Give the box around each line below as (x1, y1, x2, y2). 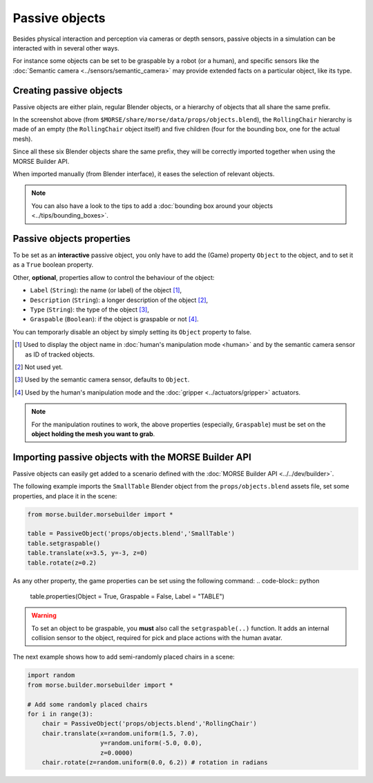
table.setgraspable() (27, 539, 101, 547)
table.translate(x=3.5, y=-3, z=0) (27, 549, 148, 557)
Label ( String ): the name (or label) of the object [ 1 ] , (30, 286, 182, 294)
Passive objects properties (12, 232, 131, 245)
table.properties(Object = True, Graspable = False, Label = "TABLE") (30, 592, 224, 601)
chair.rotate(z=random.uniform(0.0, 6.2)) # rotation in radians (41, 758, 268, 766)
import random (27, 671, 75, 679)
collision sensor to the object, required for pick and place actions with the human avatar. (31, 634, 283, 642)
